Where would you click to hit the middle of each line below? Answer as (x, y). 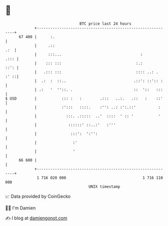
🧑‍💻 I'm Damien (21, 208)
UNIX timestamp (104, 186)
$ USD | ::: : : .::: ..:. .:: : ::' (84, 98)
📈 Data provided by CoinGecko (38, 196)
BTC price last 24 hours (106, 24)
